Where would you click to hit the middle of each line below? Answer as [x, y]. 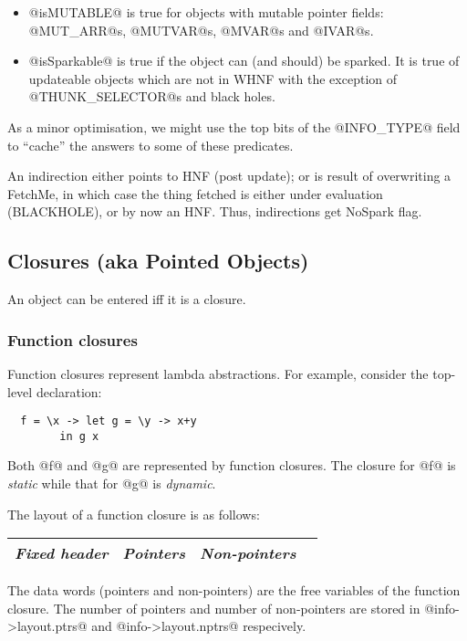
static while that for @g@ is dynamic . [112, 483]
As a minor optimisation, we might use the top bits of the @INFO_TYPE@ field [234, 126]
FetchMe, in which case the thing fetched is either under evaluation [195, 193]
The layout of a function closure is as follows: [134, 514]
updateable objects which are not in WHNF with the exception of [213, 78]
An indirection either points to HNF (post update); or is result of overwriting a [229, 176]
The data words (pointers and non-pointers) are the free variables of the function [234, 590]
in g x [79, 436]
